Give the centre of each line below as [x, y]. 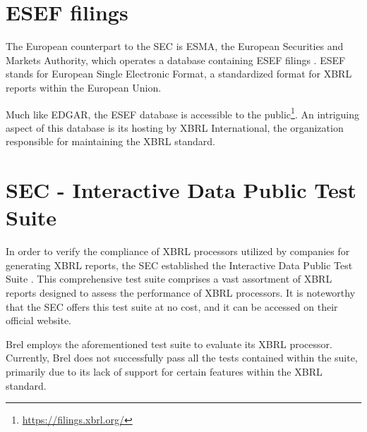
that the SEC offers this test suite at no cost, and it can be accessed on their [172, 306]
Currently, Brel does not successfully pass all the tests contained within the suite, [182, 358]
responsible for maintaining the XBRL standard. [110, 141]
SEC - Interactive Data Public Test [181, 190]
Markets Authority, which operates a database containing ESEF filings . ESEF [176, 60]
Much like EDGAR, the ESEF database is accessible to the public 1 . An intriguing [182, 113]
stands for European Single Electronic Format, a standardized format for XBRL [179, 74]
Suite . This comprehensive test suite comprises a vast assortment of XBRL [169, 279]
